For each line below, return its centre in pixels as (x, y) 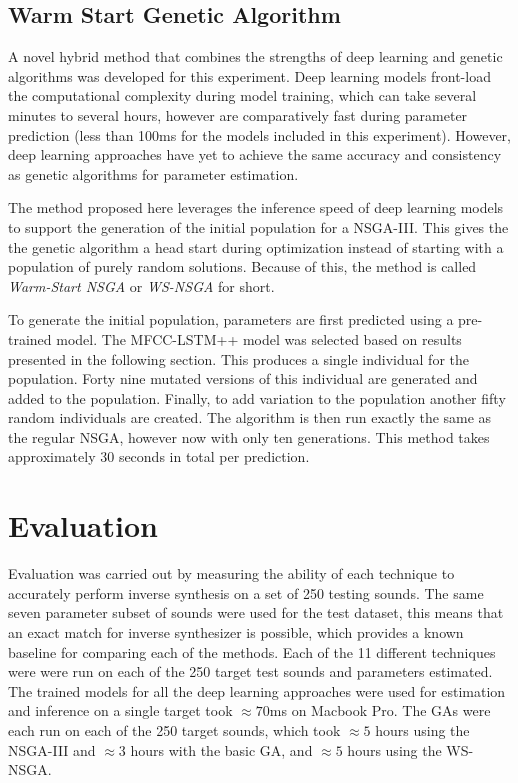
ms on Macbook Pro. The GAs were (380, 710)
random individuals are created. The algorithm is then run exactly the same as (250, 417)
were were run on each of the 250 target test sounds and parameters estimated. (250, 671)
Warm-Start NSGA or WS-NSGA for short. (141, 285)
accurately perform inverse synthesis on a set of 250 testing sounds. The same (246, 592)
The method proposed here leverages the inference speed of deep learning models (256, 207)
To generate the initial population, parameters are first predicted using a (231, 319)
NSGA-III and (52, 749)
